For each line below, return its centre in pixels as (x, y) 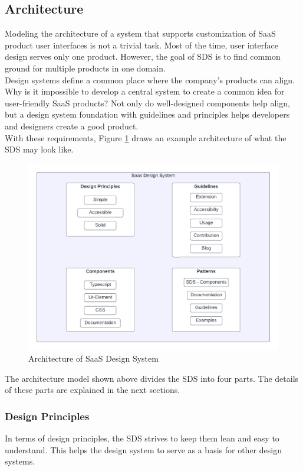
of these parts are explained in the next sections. (93, 390)
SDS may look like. (39, 149)
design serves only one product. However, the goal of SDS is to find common (143, 56)
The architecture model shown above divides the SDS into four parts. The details (152, 378)
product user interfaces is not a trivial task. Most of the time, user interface (141, 45)
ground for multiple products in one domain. (85, 68)
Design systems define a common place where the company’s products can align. (150, 79)
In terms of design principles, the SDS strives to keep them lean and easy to (142, 438)
